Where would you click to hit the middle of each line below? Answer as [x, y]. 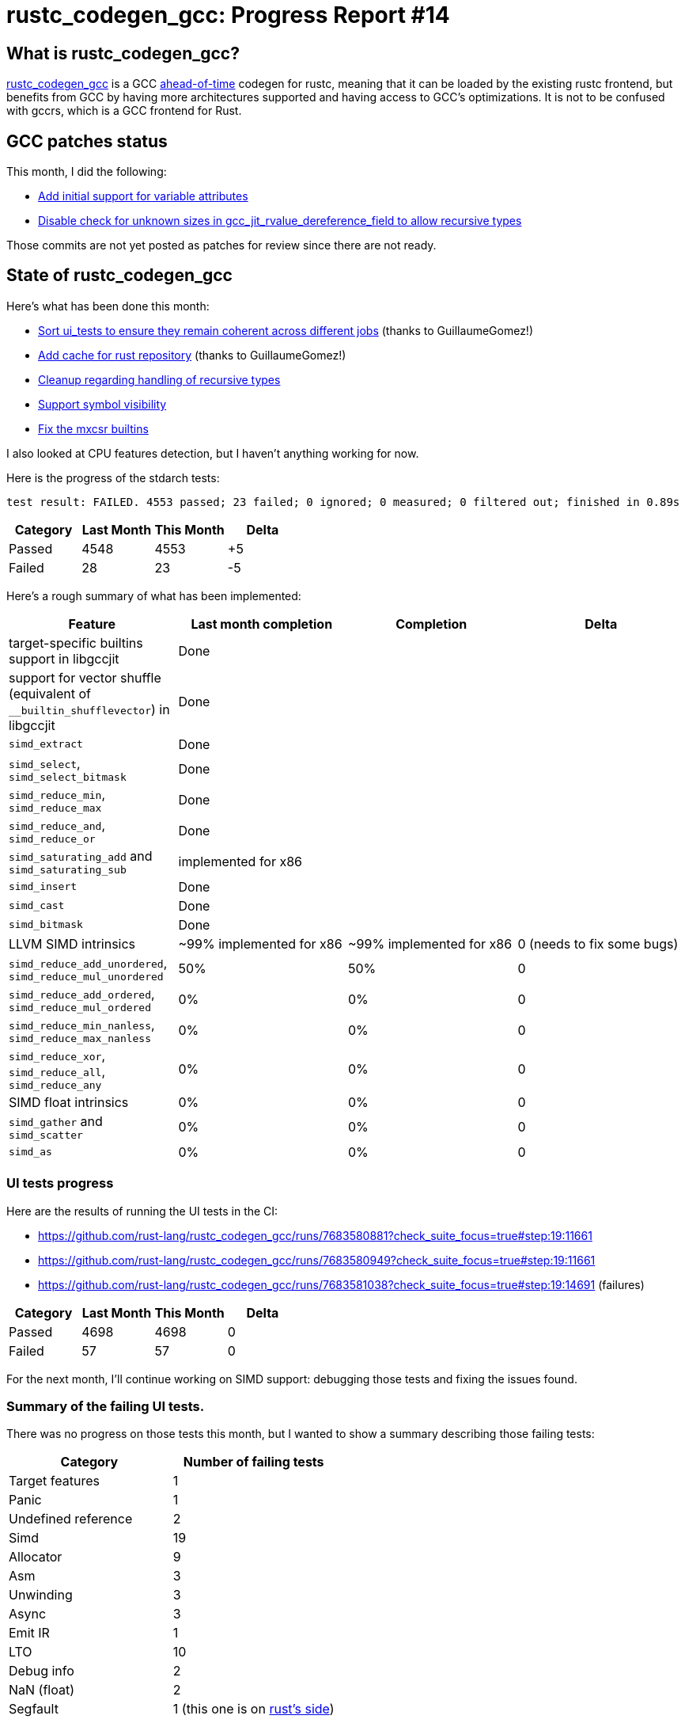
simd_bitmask [46, 925]
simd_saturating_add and [81, 856]
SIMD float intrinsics [69, 1102]
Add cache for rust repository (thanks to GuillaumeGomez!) [192, 355]
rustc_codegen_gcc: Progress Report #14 [228, 15]
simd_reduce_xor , [57, 1055]
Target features [54, 1481]
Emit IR [29, 1633]
